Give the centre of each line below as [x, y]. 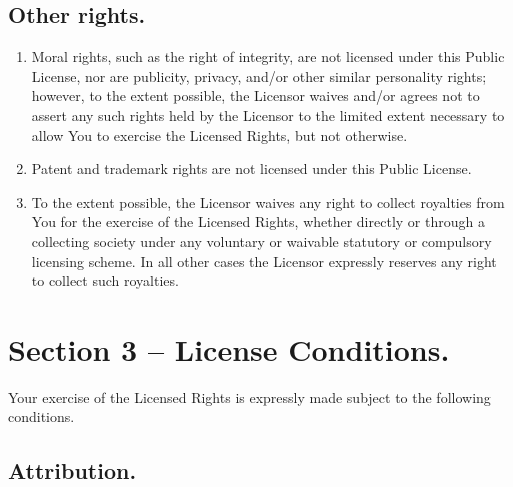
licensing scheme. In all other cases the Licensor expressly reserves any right [264, 260]
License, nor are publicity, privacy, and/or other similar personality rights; [259, 75]
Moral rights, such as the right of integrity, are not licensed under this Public [268, 56]
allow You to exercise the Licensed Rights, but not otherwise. [219, 134]
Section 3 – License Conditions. [229, 348]
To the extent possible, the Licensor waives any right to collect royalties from [268, 201]
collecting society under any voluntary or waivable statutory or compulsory [261, 240]
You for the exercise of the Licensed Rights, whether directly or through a [258, 221]
